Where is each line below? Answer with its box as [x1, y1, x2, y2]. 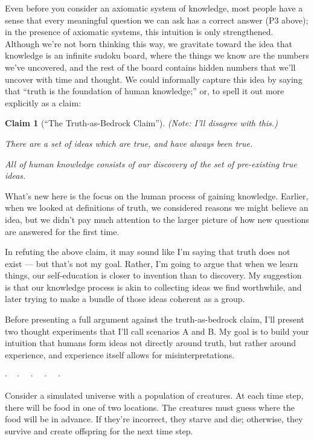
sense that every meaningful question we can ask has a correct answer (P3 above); [5, 13, 309, 26]
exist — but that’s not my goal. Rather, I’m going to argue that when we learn [5, 257, 298, 269]
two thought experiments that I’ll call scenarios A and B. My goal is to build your [5, 324, 309, 337]
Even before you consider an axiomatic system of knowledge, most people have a [5, 2, 303, 14]
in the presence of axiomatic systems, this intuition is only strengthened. [5, 25, 274, 38]
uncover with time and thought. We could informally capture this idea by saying [5, 72, 303, 85]
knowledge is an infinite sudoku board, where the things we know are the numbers [5, 49, 309, 62]
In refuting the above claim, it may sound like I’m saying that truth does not [5, 245, 290, 258]
